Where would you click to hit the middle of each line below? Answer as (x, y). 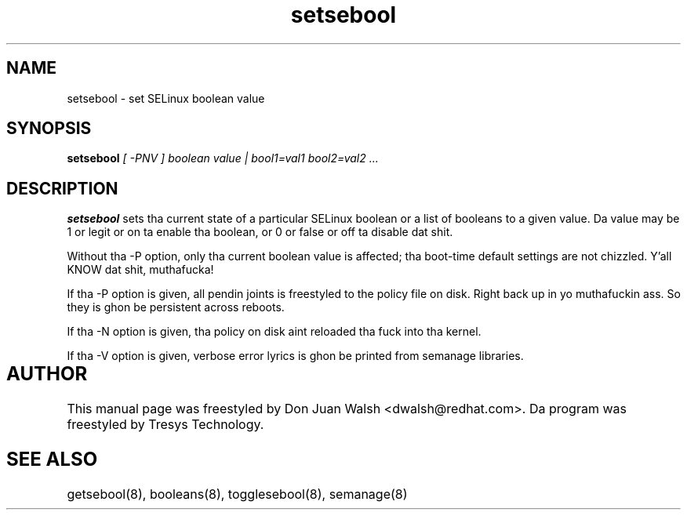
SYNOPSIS (49, 129)
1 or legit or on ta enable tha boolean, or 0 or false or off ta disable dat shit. (260, 232)
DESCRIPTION (62, 188)
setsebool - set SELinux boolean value (166, 98)
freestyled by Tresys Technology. (165, 425)
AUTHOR (47, 374)
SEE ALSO (52, 460)
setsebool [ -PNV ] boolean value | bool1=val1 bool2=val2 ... (223, 158)
